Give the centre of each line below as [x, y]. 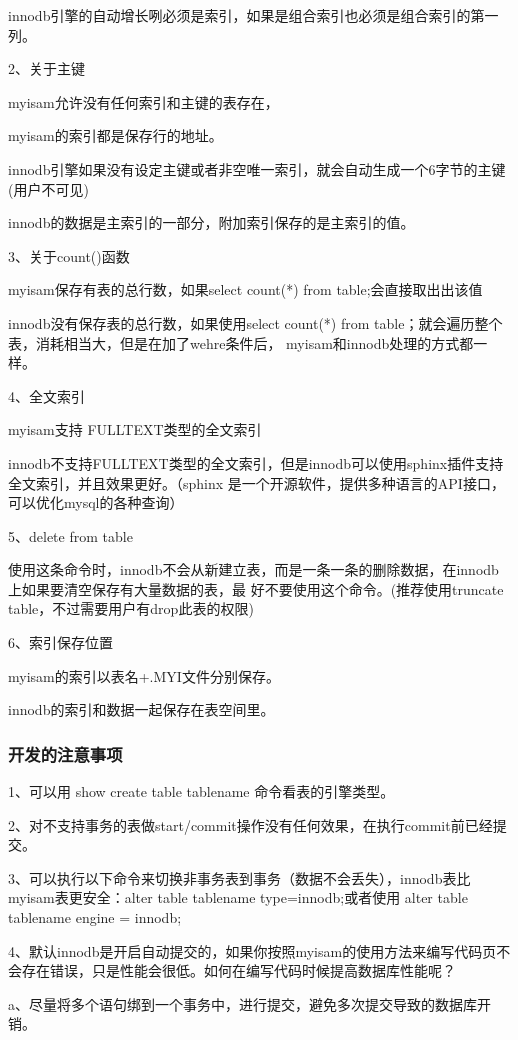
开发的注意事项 [65, 753]
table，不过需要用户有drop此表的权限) [131, 608]
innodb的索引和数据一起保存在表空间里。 [141, 709]
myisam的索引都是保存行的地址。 [115, 135]
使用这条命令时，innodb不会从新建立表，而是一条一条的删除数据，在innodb [253, 569]
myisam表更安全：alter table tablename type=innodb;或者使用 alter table [238, 897]
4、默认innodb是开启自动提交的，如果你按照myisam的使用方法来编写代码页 [252, 950]
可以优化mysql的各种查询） [96, 502]
